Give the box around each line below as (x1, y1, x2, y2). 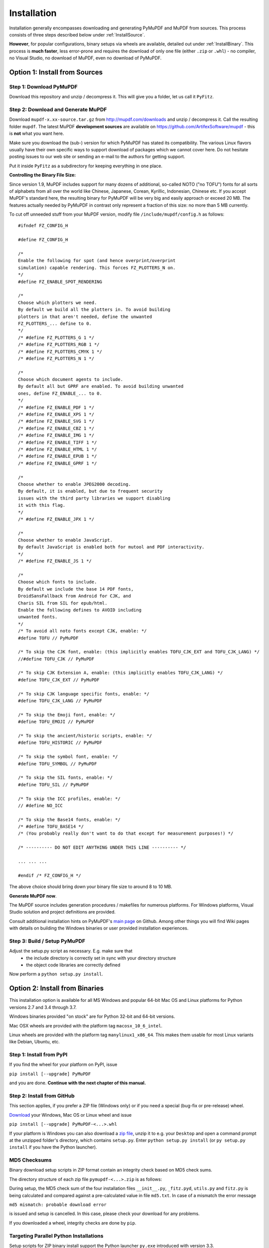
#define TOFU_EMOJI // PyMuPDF (18, 719, 95, 725)
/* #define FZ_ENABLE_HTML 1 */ (18, 446, 97, 452)
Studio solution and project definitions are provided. (9, 909, 116, 915)
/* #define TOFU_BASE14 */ (18, 824, 84, 830)
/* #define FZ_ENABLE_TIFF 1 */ (18, 439, 97, 445)
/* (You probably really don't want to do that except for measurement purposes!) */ (18, 831, 234, 836)
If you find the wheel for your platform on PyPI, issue (9, 1061, 118, 1068)
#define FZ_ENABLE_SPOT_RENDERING (18, 279, 102, 285)
